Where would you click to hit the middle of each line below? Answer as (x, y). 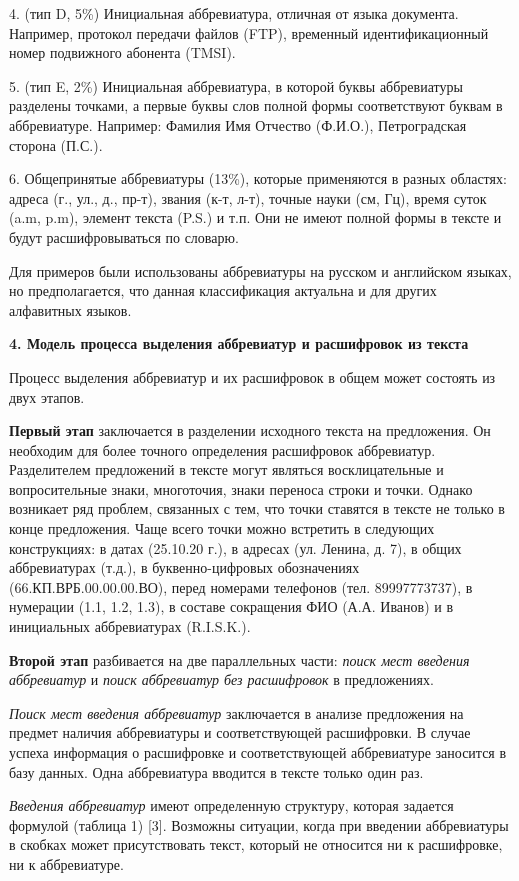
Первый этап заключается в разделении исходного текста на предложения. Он (250, 430)
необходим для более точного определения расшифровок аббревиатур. (222, 449)
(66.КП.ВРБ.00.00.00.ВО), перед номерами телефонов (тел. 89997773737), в (241, 586)
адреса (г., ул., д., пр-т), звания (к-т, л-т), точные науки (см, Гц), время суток (248, 197)
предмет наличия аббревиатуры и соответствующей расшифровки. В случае (240, 732)
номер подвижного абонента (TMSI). (122, 52)
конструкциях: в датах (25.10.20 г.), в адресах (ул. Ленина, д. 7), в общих (235, 547)
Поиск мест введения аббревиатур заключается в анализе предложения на (236, 712)
